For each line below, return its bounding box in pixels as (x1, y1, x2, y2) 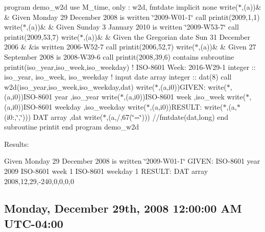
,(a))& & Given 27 (198, 41, 256, 52)
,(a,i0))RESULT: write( (150, 101, 223, 112)
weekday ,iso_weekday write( (55, 101, 147, 112)
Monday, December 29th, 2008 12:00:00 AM (4, 200, 242, 216)
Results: (4, 138, 29, 149)
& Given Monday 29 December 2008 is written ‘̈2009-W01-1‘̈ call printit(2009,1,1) (4, 11, 260, 22)
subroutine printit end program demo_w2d (4, 121, 139, 132)
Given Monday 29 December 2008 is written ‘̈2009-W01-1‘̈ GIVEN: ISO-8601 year (4, 156, 260, 166)
